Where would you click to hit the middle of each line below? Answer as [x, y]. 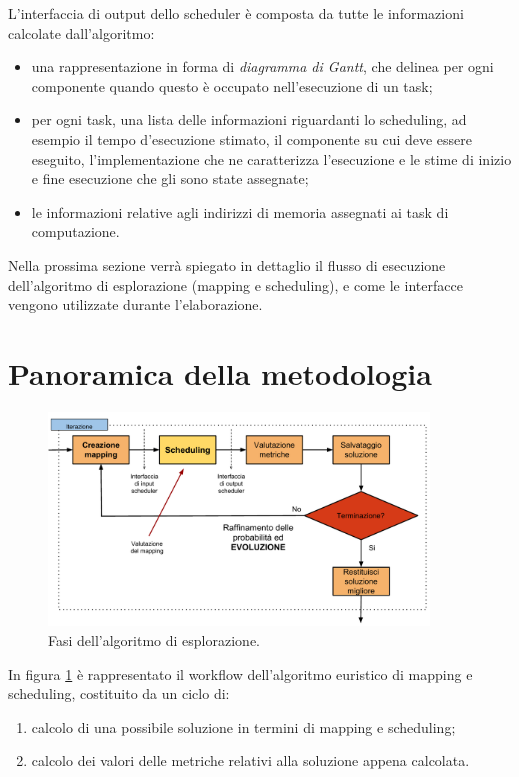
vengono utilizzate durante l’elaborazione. [135, 304]
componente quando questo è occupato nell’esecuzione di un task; [232, 85]
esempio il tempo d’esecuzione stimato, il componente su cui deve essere [252, 138]
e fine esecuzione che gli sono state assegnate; [170, 178]
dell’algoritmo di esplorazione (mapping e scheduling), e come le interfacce [235, 284]
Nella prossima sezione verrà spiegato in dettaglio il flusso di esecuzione [227, 264]
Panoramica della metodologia [220, 372]
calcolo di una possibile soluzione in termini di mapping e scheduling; [243, 726]
